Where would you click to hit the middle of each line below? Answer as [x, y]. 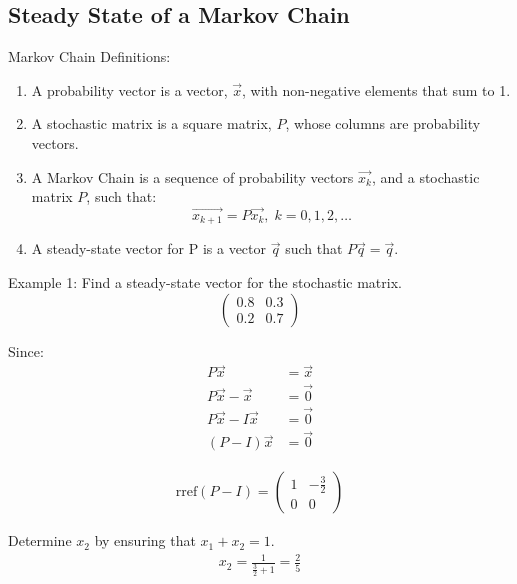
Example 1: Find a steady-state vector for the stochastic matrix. [205, 282]
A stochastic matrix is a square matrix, [151, 123]
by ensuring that [145, 540]
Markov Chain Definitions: [89, 56]
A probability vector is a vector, [129, 89]
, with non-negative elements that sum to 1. [376, 89]
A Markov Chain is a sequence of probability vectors [192, 176]
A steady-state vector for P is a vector [149, 248]
